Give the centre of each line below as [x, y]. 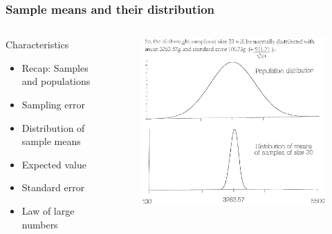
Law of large [48, 210]
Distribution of [53, 127]
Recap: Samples [55, 67]
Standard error [53, 187]
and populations [56, 81]
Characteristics [37, 45]
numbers [40, 224]
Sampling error [53, 104]
